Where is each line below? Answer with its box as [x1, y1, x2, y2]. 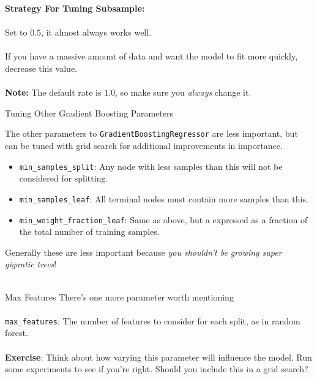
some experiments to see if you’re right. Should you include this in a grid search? [5, 362, 308, 375]
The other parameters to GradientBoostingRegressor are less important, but [5, 127, 298, 140]
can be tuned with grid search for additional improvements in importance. [5, 139, 283, 151]
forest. [5, 326, 28, 339]
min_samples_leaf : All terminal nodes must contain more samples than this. [19, 192, 308, 205]
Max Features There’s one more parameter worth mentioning [5, 290, 234, 303]
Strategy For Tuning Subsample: [5, 2, 145, 14]
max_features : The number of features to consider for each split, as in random [5, 314, 300, 327]
